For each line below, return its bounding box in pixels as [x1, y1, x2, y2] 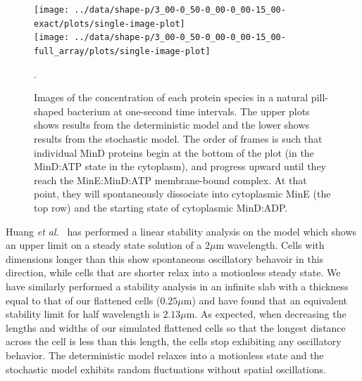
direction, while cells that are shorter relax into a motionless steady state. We [6, 265, 341, 280]
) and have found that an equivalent [192, 292, 348, 307]
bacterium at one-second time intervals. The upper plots [67, 103, 310, 118]
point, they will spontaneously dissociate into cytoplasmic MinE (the [34, 186, 331, 201]
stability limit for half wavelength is [6, 306, 160, 321]
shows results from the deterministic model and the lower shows [34, 117, 310, 132]
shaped [34, 103, 64, 118]
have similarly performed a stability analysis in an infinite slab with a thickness [6, 278, 349, 293]
